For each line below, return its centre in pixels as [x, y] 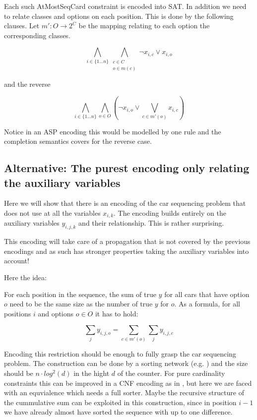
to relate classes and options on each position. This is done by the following [119, 16]
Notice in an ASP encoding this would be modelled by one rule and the [113, 131]
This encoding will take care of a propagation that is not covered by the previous [127, 241]
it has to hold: [117, 313]
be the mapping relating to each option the [144, 26]
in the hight [92, 373]
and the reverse [27, 84]
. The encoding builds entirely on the [170, 212]
